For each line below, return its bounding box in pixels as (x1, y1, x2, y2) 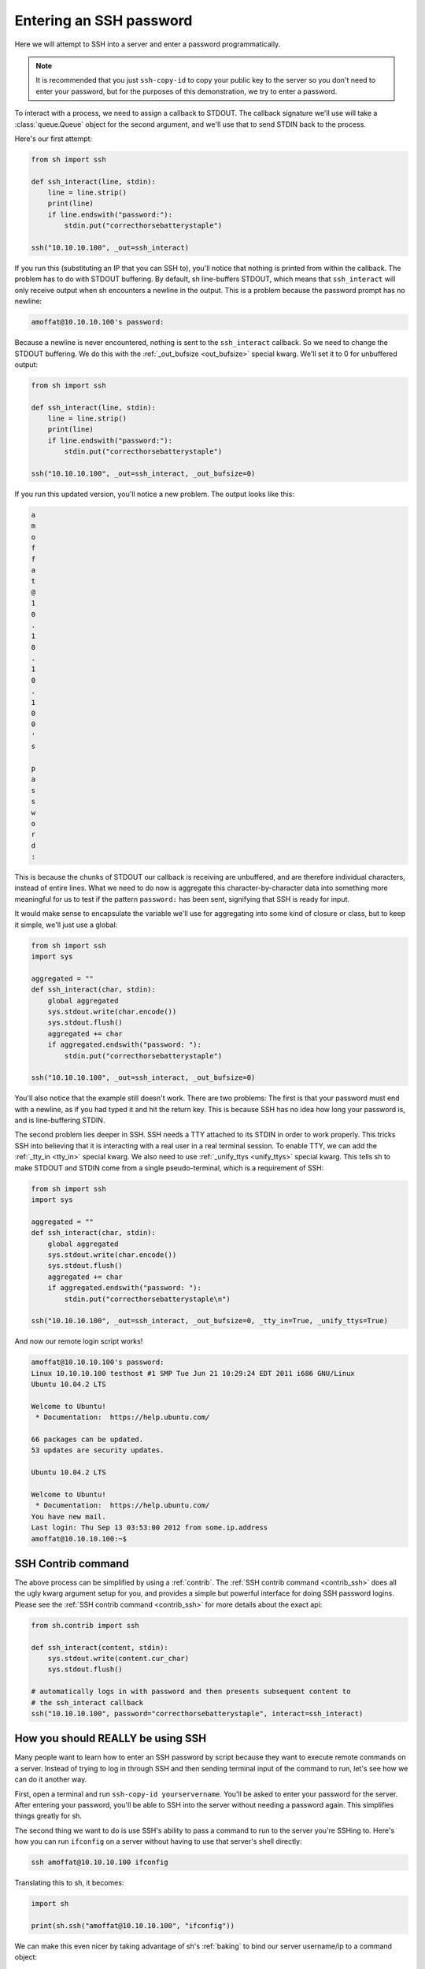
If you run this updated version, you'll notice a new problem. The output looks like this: (14, 489, 295, 499)
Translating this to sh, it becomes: (14, 1878, 124, 1888)
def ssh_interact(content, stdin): (31, 1643, 168, 1652)
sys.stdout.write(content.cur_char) (47, 1654, 189, 1663)
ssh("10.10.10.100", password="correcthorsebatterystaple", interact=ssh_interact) (31, 1709, 364, 1718)
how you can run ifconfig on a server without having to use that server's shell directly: (14, 1837, 302, 1846)
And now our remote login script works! (14, 1337, 143, 1346)
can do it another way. (14, 1774, 87, 1784)
